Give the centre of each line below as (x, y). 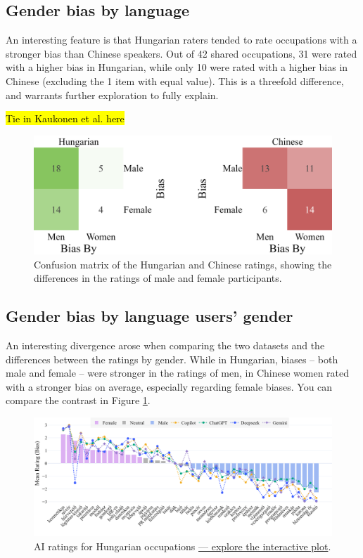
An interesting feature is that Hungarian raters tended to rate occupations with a (181, 40)
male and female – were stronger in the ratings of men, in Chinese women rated (178, 373)
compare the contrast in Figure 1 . (78, 400)
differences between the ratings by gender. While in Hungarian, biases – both (172, 359)
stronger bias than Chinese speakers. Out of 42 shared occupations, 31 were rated (181, 53)
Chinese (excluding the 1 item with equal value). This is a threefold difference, (175, 80)
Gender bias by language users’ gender (149, 316)
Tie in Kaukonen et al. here (65, 118)
